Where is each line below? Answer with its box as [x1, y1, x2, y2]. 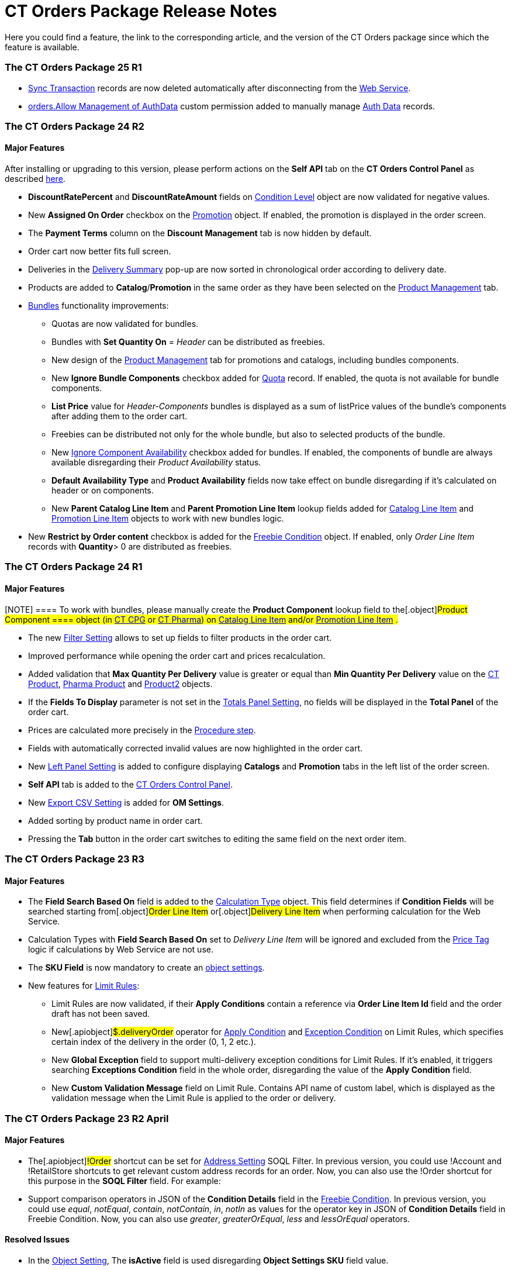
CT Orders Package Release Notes [5, 1, 277, 21]
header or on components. [51, 485, 154, 496]
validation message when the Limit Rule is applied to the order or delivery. [51, 1093, 336, 1103]
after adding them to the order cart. [51, 411, 187, 422]
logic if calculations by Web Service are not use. [28, 944, 213, 955]
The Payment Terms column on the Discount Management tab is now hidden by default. [28, 228, 372, 239]
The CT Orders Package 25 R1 [5, 61, 142, 74]
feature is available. [5, 42, 80, 52]
